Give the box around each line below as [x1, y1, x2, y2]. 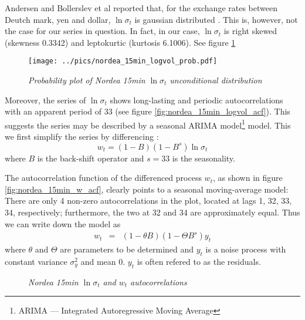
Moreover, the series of [5, 93, 86, 106]
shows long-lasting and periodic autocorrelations [110, 93, 283, 106]
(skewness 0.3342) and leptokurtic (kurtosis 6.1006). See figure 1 [5, 36, 236, 48]
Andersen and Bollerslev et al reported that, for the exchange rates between [5, 2, 277, 14]
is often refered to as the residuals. [137, 255, 261, 267]
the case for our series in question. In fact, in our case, [5, 25, 200, 37]
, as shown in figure [212, 171, 283, 184]
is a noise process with [205, 243, 286, 255]
